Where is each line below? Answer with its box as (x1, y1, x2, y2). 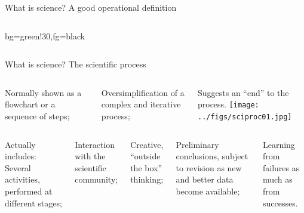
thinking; (130, 173, 164, 186)
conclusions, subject (176, 150, 248, 162)
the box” (130, 161, 162, 174)
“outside (130, 150, 161, 162)
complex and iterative (101, 98, 181, 110)
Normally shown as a (5, 86, 82, 98)
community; (75, 173, 118, 186)
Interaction (75, 138, 115, 150)
